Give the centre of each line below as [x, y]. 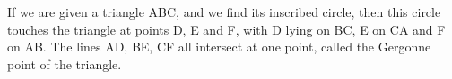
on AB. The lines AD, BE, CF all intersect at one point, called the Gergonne [219, 47]
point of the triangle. [65, 63]
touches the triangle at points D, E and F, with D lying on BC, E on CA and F [226, 29]
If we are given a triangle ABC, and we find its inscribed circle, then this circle [224, 12]
